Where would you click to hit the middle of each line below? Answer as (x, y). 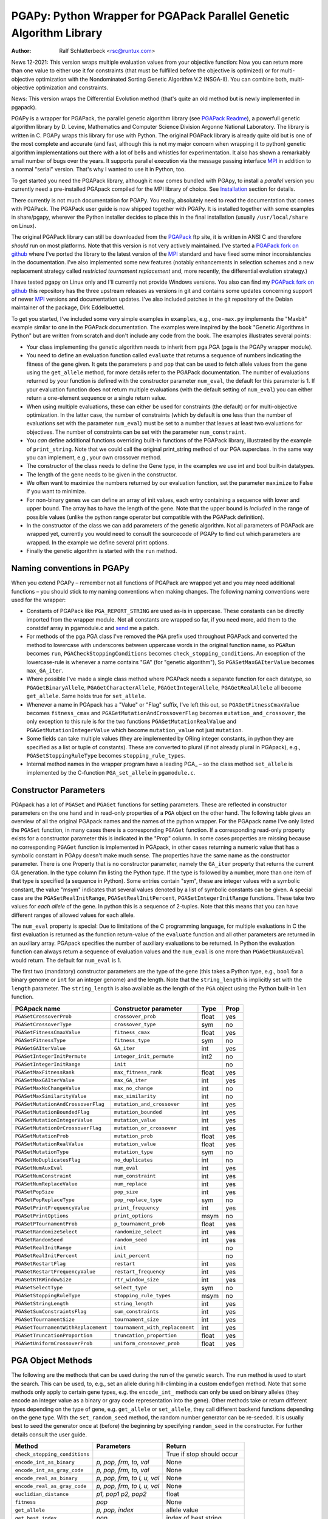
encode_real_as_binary (46, 1478)
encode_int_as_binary (45, 1462)
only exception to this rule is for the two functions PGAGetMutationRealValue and (132, 722)
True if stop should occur (202, 1454)
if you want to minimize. (56, 492)
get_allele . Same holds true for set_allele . (86, 696)
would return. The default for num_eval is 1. (66, 960)
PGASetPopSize (34, 1192)
